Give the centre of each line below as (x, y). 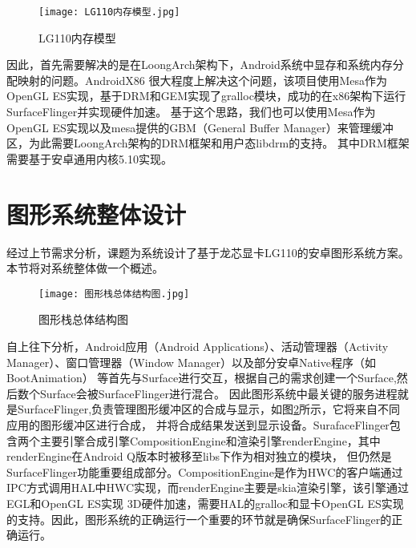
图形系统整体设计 (97, 214)
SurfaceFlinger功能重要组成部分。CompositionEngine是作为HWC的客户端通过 (205, 471)
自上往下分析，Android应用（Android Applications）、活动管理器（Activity (198, 346)
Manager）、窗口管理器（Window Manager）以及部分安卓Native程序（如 (191, 362)
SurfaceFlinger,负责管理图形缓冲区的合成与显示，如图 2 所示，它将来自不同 (209, 409)
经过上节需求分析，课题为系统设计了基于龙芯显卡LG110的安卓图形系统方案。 (208, 252)
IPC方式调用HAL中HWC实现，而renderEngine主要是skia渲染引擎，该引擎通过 (208, 488)
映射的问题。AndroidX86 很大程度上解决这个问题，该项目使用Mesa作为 (202, 80)
